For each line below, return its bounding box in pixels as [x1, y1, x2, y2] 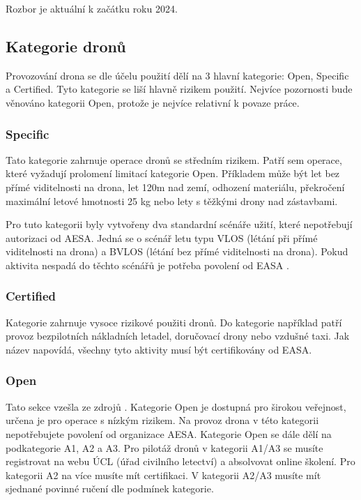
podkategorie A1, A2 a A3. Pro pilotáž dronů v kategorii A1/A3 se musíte [6, 440, 323, 455]
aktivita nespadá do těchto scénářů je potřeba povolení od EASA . [6, 257, 289, 272]
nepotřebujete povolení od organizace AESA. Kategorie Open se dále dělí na [6, 426, 332, 441]
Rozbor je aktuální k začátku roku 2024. [6, 1, 178, 15]
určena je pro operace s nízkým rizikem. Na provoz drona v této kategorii [6, 413, 319, 427]
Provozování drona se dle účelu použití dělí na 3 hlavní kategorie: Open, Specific [6, 68, 349, 82]
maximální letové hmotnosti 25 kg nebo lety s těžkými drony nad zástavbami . [6, 193, 338, 208]
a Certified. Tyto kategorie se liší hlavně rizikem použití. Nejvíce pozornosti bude [6, 82, 353, 96]
